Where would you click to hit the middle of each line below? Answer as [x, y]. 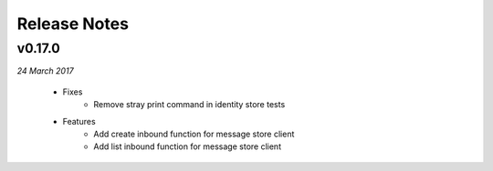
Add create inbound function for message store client [194, 134]
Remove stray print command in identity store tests [189, 105]
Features [79, 121]
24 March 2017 [45, 71]
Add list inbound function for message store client [188, 146]
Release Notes [73, 24]
